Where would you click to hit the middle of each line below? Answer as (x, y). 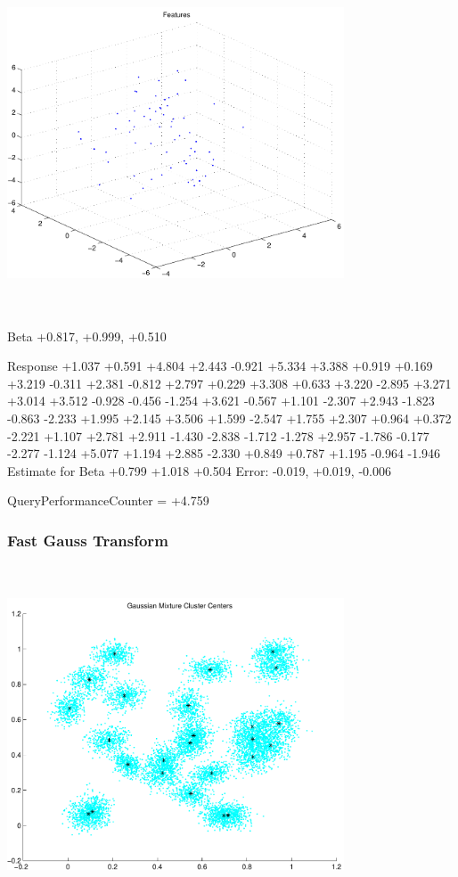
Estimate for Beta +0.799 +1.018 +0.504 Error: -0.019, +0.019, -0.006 (199, 470)
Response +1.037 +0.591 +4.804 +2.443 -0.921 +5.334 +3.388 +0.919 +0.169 (220, 366)
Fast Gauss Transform (88, 540)
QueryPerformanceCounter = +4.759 (108, 500)
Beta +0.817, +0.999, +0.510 (87, 336)
